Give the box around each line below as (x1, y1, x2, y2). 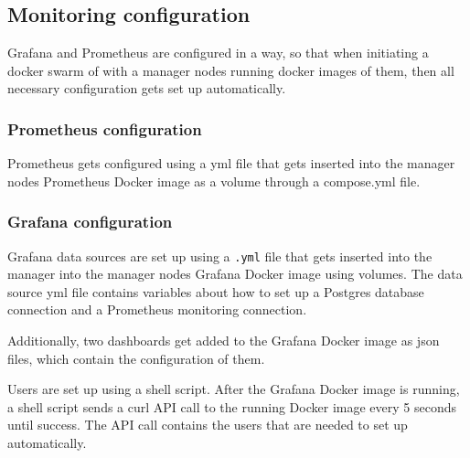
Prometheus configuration (7, 117, 202, 140)
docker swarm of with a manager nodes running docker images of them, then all (7, 60, 454, 80)
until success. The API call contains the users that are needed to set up (7, 415, 408, 434)
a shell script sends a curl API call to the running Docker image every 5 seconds (7, 397, 456, 416)
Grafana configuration (7, 210, 173, 233)
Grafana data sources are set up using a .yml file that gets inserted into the (7, 246, 433, 265)
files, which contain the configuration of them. (7, 348, 265, 367)
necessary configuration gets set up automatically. (7, 79, 286, 98)
